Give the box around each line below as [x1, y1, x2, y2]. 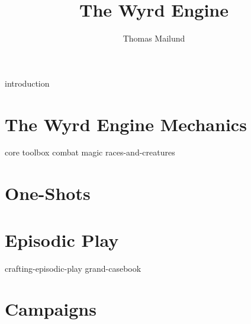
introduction [5, 77, 50, 89]
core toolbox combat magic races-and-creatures [5, 146, 175, 158]
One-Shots [5, 181, 91, 205]
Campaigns [5, 297, 96, 321]
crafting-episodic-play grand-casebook [5, 262, 141, 274]
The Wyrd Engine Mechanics [5, 112, 247, 136]
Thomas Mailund [123, 32, 185, 45]
